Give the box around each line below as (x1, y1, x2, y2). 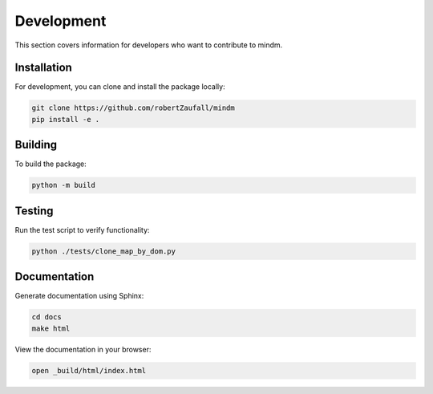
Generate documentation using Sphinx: (14, 291, 144, 301)
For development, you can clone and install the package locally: (14, 82, 225, 91)
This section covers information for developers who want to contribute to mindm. (14, 40, 283, 50)
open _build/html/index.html (31, 366, 147, 375)
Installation (14, 61, 72, 75)
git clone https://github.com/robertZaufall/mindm (31, 104, 236, 112)
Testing (14, 204, 54, 217)
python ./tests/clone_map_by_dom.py (31, 246, 176, 256)
